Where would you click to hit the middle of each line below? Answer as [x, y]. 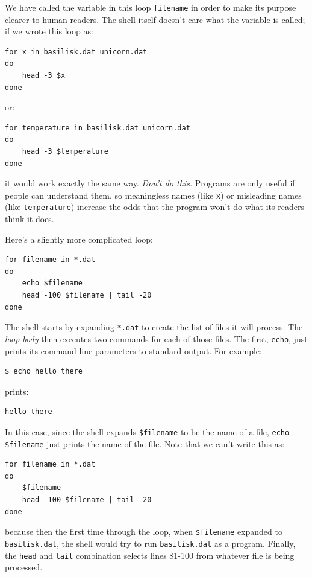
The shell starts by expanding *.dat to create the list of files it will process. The [154, 327]
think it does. [30, 219]
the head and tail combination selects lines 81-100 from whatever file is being [150, 555]
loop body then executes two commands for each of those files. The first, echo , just [156, 338]
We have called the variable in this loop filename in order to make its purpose [151, 7]
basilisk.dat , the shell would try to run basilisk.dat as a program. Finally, [150, 543]
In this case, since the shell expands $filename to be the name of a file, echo [147, 431]
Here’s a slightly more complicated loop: [79, 239]
